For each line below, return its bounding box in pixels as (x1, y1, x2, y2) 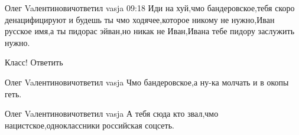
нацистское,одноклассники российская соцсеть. (5, 118, 174, 131)
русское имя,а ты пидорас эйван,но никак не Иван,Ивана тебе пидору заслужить (5, 25, 295, 37)
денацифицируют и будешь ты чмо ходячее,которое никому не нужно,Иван (5, 13, 275, 25)
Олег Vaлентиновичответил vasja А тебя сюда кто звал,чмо (5, 107, 219, 120)
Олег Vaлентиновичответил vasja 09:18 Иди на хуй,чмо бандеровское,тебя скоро (5, 2, 295, 14)
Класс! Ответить (5, 56, 63, 68)
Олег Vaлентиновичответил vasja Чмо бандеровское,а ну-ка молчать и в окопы (5, 75, 289, 88)
